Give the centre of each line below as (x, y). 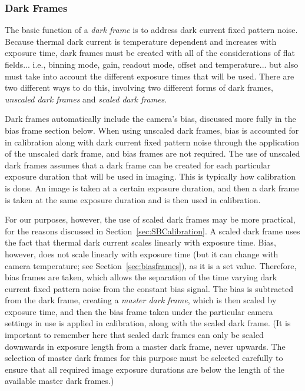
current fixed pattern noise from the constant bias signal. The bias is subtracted (149, 288)
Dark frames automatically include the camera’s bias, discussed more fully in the (150, 119)
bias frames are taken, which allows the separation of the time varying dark (141, 277)
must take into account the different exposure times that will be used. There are (150, 76)
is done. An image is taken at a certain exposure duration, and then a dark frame (152, 188)
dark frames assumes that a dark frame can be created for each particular (138, 165)
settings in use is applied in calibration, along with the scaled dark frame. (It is (148, 323)
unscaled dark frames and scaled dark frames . (86, 99)
